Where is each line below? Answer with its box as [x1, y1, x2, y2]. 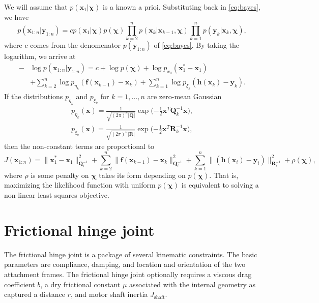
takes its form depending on [99, 169, 186, 180]
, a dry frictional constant [40, 279, 121, 289]
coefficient [4, 279, 35, 289]
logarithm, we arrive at [4, 51, 76, 62]
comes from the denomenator [30, 40, 121, 50]
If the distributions [4, 90, 63, 101]
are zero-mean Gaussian [147, 90, 222, 101]
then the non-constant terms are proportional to [4, 141, 155, 151]
